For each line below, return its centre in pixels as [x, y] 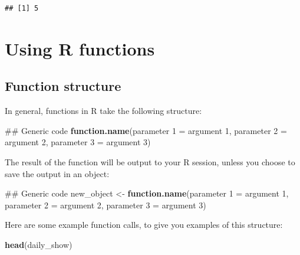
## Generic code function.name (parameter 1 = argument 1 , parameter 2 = [146, 130]
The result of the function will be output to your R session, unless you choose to [150, 161]
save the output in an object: [57, 173]
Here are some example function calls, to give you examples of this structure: [144, 225]
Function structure [63, 86]
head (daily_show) [39, 244]
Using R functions [80, 48]
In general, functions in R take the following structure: [103, 111]
